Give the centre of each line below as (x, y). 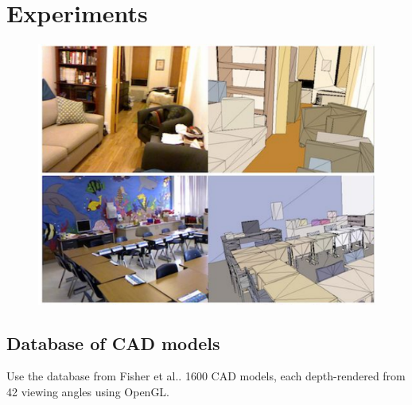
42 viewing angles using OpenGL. (88, 392)
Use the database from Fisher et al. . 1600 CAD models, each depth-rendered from (206, 376)
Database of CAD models (113, 343)
